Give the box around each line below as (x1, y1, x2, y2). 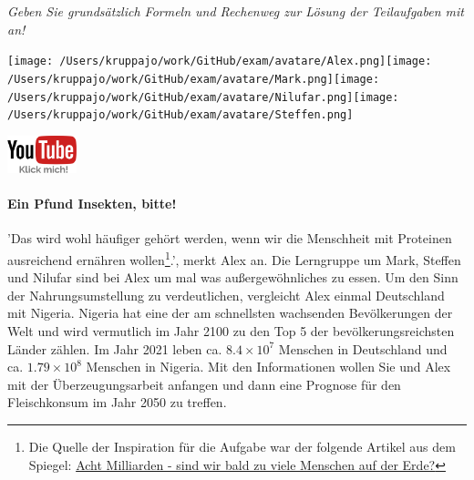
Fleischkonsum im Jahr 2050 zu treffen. (7, 393, 227, 412)
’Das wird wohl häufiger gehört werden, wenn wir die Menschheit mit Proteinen (7, 229, 452, 248)
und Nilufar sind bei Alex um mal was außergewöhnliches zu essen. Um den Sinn (7, 268, 459, 287)
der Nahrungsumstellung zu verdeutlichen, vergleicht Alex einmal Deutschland (7, 285, 445, 304)
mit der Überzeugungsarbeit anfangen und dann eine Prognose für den (7, 374, 401, 393)
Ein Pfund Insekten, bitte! (7, 194, 177, 213)
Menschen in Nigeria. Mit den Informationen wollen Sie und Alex (86, 357, 451, 376)
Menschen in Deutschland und (278, 339, 448, 358)
